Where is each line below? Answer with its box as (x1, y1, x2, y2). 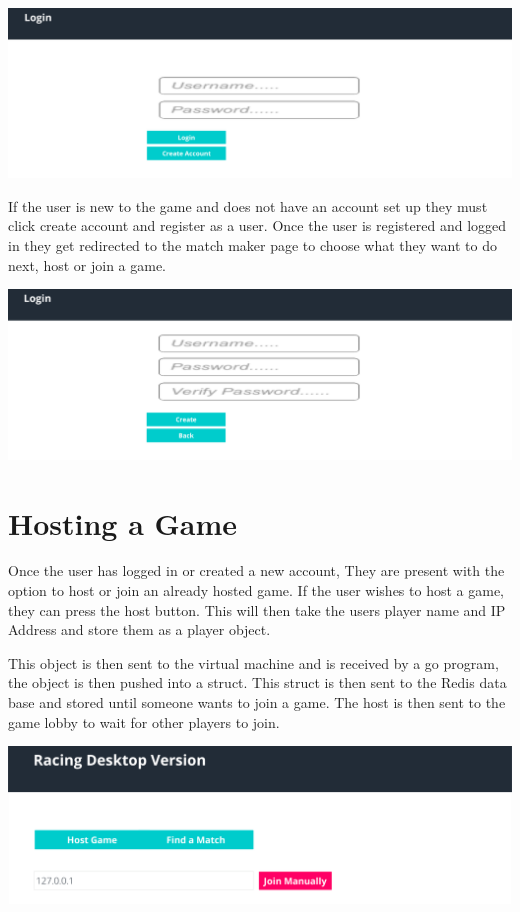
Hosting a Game (8, 502, 238, 543)
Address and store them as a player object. (8, 619, 271, 640)
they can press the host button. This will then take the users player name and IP (8, 599, 506, 620)
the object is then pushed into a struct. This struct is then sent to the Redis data (8, 672, 507, 693)
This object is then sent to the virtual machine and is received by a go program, (8, 652, 499, 673)
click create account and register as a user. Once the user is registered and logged (8, 215, 507, 236)
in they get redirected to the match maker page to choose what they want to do (8, 235, 497, 256)
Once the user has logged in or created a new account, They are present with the (8, 560, 505, 581)
